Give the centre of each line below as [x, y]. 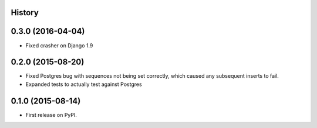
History [25, 13]
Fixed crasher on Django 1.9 [59, 45]
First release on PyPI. [51, 115]
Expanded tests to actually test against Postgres [84, 84]
